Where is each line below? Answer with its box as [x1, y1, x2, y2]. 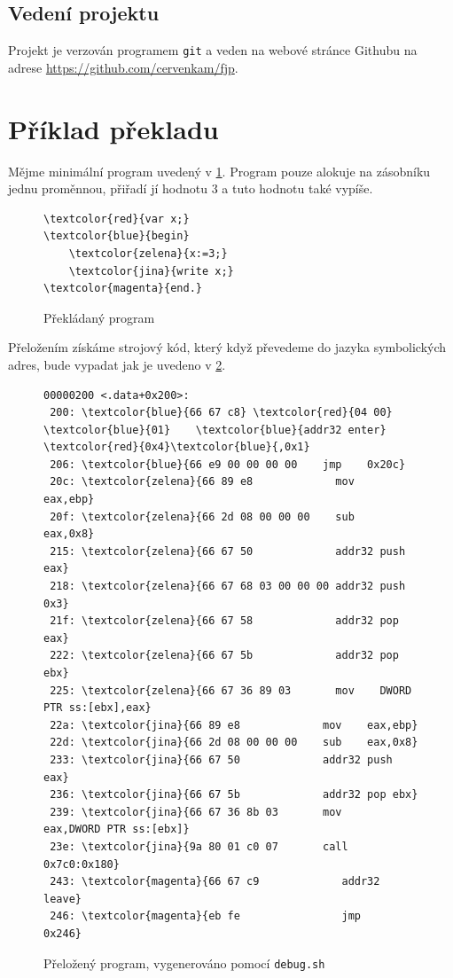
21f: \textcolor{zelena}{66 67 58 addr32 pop [50, 614, 399, 628]
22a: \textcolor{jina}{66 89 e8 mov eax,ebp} [50, 718, 418, 732]
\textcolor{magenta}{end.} [43, 282, 202, 295]
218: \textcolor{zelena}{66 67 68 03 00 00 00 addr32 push [50, 580, 406, 593]
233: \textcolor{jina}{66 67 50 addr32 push [50, 753, 393, 766]
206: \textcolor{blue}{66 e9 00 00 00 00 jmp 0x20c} [50, 458, 406, 471]
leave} [43, 892, 82, 905]
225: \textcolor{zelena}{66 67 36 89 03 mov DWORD [50, 684, 412, 697]
